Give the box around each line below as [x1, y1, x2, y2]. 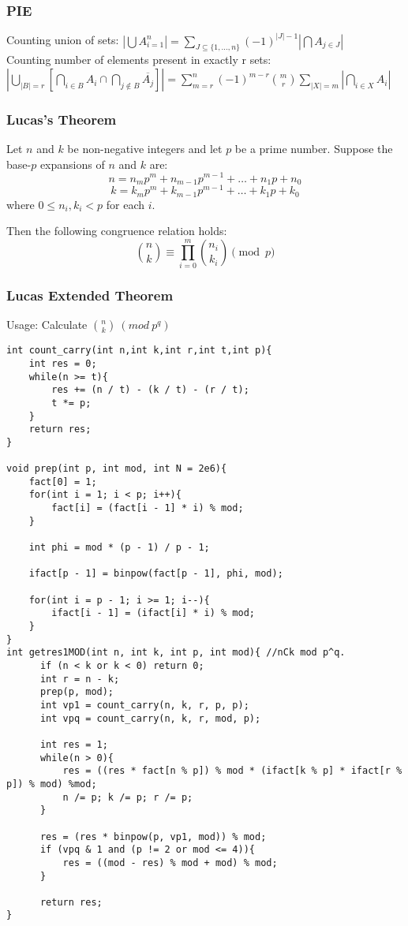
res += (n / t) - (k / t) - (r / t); [51, 384, 249, 396]
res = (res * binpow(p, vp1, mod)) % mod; [39, 831, 267, 842]
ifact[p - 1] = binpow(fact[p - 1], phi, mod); [28, 568, 283, 580]
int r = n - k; [39, 673, 120, 685]
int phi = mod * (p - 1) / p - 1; [28, 542, 210, 554]
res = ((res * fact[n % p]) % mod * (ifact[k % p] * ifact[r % [62, 765, 402, 777]
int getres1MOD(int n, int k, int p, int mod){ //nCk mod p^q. [6, 647, 346, 659]
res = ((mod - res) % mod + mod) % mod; [62, 857, 278, 868]
